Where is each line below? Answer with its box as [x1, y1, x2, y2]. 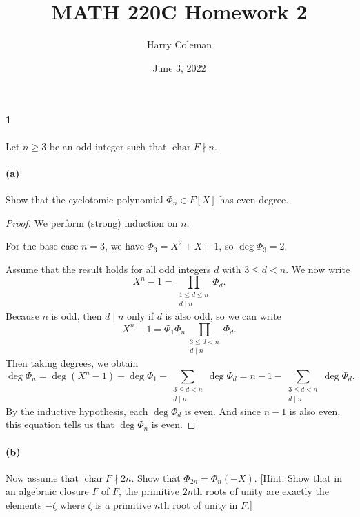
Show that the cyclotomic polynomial [6, 192, 163, 206]
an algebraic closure [6, 484, 89, 498]
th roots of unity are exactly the [193, 484, 329, 498]
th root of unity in [160, 497, 238, 511]
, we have [105, 239, 144, 253]
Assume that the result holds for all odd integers [6, 261, 211, 276]
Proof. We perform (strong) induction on [6, 215, 178, 230]
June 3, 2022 [152, 60, 206, 74]
